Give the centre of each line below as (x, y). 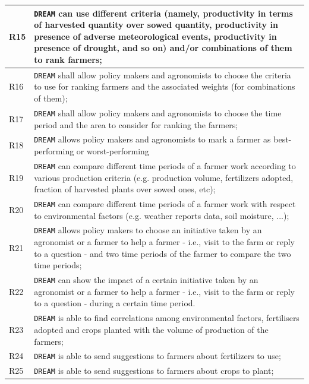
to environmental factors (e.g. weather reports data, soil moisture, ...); (162, 215)
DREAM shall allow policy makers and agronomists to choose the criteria (163, 74)
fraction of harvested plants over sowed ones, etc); (125, 189)
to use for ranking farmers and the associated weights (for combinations (165, 86)
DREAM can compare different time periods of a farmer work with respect (165, 203)
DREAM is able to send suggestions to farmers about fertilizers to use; (157, 356)
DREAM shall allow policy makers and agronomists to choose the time (158, 112)
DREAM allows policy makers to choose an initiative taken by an (148, 230)
